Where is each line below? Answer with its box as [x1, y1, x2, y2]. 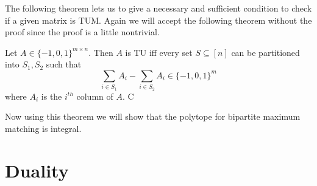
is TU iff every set [125, 46, 193, 58]
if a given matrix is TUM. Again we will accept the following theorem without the [5, 13, 312, 26]
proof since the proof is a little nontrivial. [5, 26, 160, 38]
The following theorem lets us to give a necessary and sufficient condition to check [5, 2, 312, 14]
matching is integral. [5, 122, 82, 134]
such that [46, 58, 82, 71]
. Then [88, 46, 113, 58]
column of [76, 89, 113, 102]
